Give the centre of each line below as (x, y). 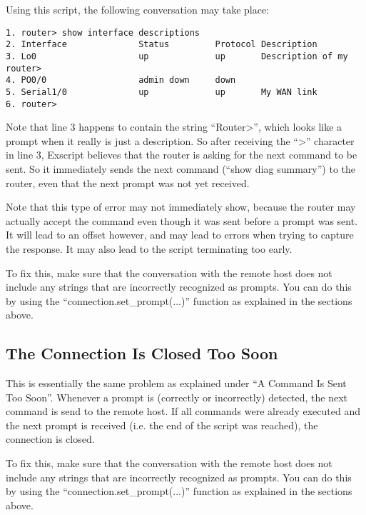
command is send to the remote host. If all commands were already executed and (183, 411)
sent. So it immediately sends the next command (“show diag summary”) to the (181, 168)
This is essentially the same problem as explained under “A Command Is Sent (176, 383)
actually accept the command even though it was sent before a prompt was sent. (182, 220)
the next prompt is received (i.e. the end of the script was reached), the (162, 425)
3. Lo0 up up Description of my (177, 56)
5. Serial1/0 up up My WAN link (162, 92)
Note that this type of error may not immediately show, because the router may (181, 207)
